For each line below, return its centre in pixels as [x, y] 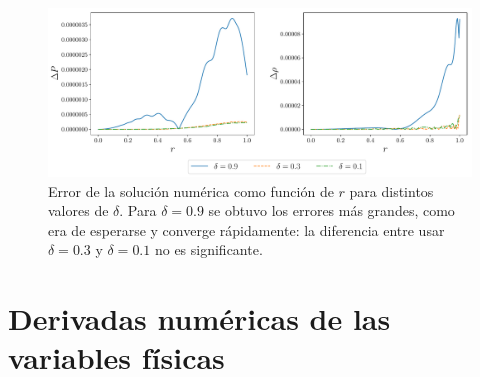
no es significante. [208, 249]
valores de [78, 210]
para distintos [391, 190]
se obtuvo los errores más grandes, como [331, 210]
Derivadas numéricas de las [199, 318]
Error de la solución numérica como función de [191, 190]
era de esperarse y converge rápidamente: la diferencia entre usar [246, 229]
